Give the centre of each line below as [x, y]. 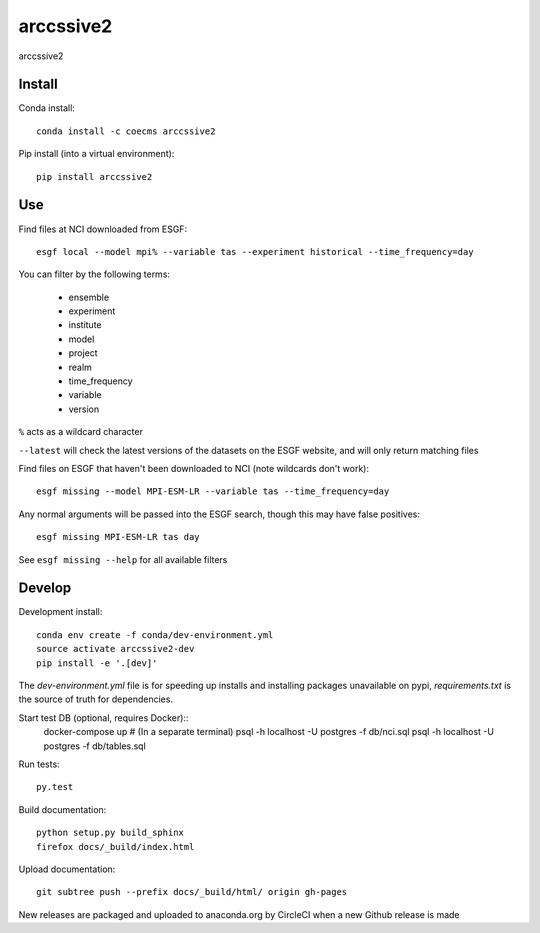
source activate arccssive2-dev [115, 649]
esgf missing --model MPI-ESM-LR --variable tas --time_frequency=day [213, 491]
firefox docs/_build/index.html [115, 846]
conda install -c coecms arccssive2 [126, 131]
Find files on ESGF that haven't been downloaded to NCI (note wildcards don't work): [194, 468]
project [83, 353]
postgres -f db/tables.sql [95, 746]
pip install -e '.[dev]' [97, 663]
